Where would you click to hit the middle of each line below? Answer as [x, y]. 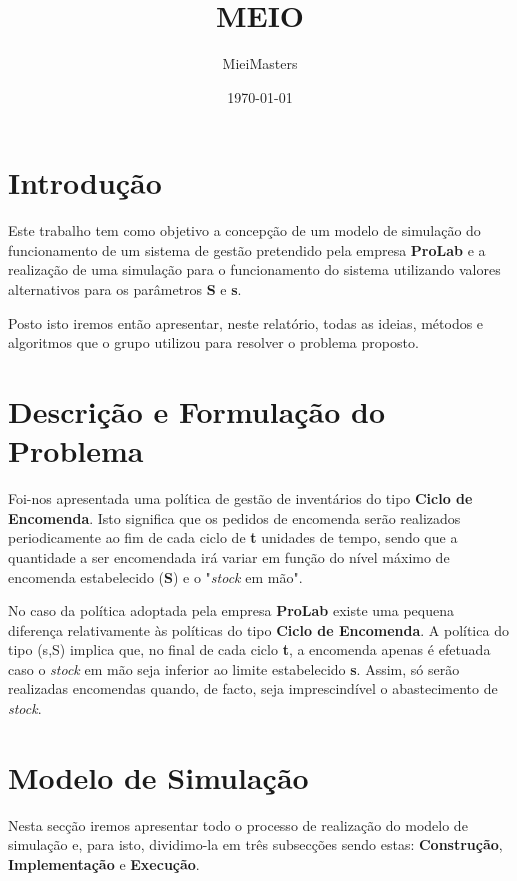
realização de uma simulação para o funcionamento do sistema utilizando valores [254, 269]
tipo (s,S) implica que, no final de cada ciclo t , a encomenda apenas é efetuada [249, 649]
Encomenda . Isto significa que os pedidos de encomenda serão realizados [234, 517]
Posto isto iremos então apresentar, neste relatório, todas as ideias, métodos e [246, 322]
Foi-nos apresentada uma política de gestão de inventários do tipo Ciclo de [240, 498]
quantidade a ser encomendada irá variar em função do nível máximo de [229, 556]
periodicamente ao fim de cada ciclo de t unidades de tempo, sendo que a [233, 537]
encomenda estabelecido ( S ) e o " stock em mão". [155, 576]
